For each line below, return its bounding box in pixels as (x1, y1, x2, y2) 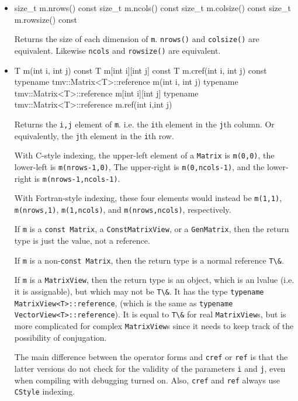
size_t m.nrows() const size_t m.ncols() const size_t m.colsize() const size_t (14, 2, 291, 13)
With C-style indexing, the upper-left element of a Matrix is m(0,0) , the (14, 149, 275, 161)
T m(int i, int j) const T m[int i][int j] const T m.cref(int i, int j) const (14, 64, 267, 76)
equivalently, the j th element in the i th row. (14, 129, 174, 141)
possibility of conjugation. (14, 331, 107, 343)
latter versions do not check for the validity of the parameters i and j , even (14, 362, 286, 374)
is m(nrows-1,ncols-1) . (34, 172, 120, 184)
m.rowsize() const (14, 13, 77, 25)
